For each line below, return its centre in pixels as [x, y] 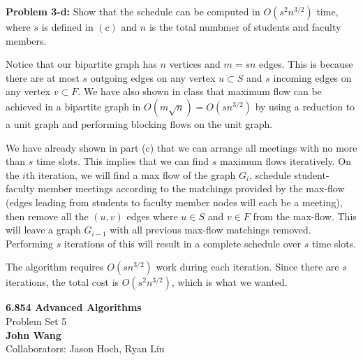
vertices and [195, 64]
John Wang [34, 334]
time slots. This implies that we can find [123, 161]
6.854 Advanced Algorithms [74, 307]
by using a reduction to [305, 106]
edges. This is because [306, 64]
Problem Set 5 [36, 321]
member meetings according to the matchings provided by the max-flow [191, 188]
